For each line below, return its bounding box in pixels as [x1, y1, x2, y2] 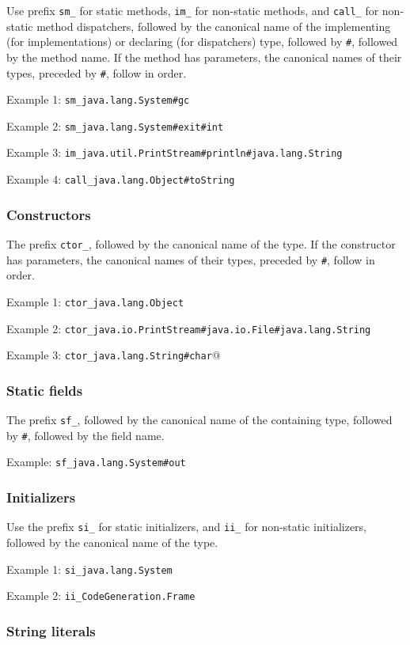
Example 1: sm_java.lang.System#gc [6, 91, 190, 108]
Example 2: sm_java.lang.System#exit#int [6, 117, 224, 134]
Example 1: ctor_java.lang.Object [6, 293, 184, 309]
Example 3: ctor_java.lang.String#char [6, 347, 212, 363]
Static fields [6, 380, 83, 400]
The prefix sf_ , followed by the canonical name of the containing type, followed [6, 412, 393, 428]
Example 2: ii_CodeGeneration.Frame [6, 587, 196, 604]
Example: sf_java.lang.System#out [6, 453, 186, 470]
